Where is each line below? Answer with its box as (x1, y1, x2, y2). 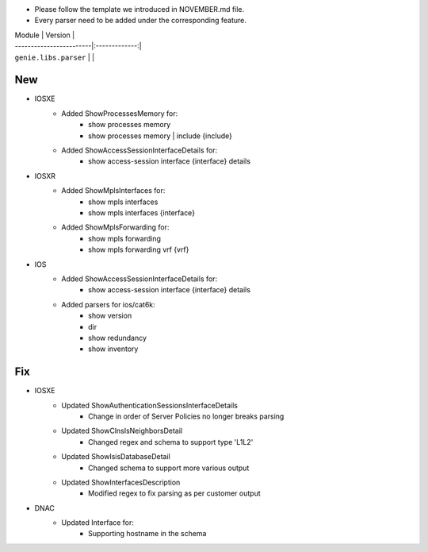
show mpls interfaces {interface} (88, 207, 196, 218)
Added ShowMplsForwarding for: (61, 222, 170, 232)
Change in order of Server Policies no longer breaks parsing (88, 411, 285, 421)
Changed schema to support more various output (88, 463, 250, 473)
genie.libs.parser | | (14, 52, 95, 62)
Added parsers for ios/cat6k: (61, 299, 156, 309)
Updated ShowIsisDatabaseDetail (61, 452, 170, 461)
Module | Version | (14, 30, 75, 40)
